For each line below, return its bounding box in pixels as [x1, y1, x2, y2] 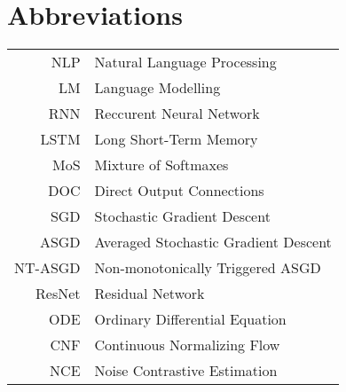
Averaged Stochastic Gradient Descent [94, 231, 332, 253]
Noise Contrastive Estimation [94, 360, 278, 381]
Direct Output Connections [94, 180, 264, 201]
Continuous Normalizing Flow [94, 334, 280, 356]
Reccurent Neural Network [94, 103, 260, 124]
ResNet [35, 283, 81, 304]
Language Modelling [94, 77, 221, 98]
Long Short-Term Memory [94, 129, 258, 150]
